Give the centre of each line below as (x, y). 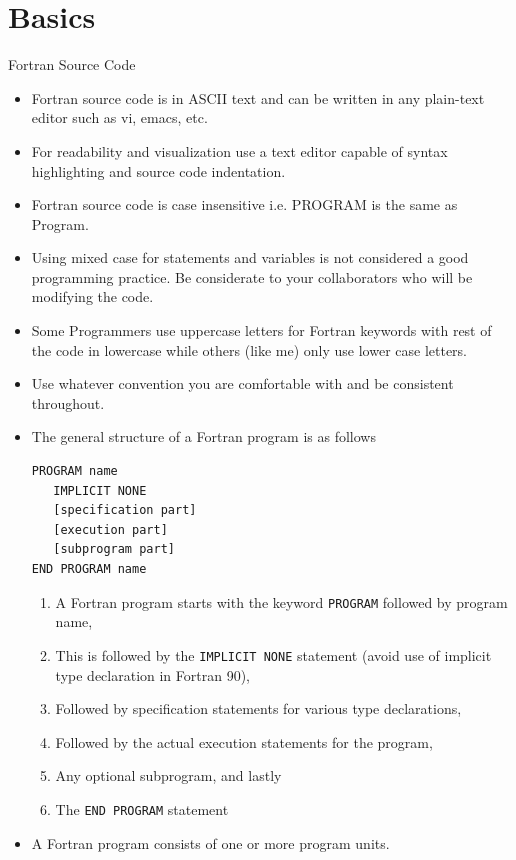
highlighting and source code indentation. (158, 170)
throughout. (68, 402)
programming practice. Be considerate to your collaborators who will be (252, 276)
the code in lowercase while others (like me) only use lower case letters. (249, 349)
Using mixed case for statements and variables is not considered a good (250, 257)
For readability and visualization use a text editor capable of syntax (239, 150)
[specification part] (125, 510)
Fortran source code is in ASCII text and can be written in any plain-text (258, 97)
